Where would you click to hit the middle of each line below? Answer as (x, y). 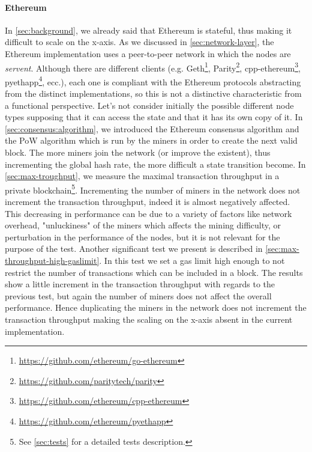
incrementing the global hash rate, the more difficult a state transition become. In (155, 164)
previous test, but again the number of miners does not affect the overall (138, 295)
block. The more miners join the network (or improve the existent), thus (138, 152)
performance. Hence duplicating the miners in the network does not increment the (156, 307)
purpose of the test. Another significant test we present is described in (134, 249)
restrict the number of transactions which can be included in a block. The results (154, 272)
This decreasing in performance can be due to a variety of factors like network (148, 213)
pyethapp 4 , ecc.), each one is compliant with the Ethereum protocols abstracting (153, 81)
